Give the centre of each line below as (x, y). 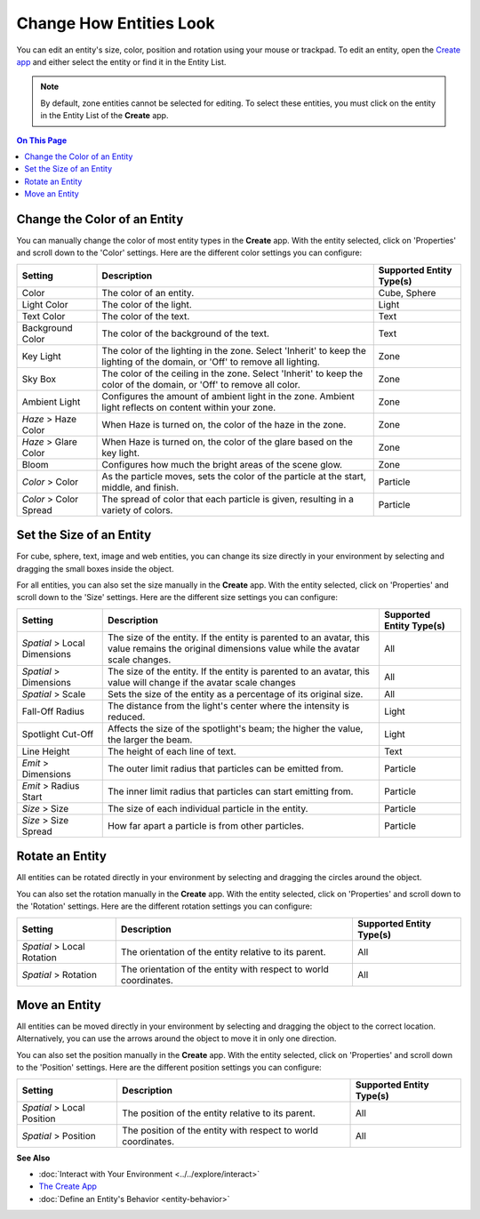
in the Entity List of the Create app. (104, 116)
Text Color (44, 316)
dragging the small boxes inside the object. (95, 568)
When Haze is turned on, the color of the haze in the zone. (224, 424)
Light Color (45, 304)
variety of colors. (137, 509)
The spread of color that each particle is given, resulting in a (228, 499)
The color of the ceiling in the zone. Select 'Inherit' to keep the (232, 373)
